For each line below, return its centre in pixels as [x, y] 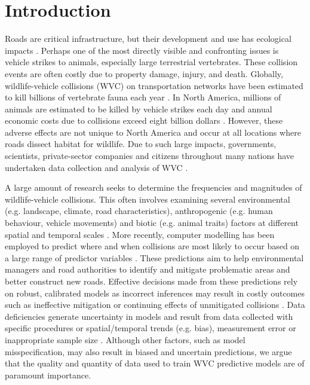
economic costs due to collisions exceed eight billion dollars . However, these [144, 120]
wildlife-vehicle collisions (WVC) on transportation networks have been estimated [154, 85]
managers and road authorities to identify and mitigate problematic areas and [148, 269]
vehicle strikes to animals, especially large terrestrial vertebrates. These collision [151, 62]
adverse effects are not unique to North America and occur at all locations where [153, 132]
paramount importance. [48, 375]
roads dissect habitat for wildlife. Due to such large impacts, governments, [141, 144]
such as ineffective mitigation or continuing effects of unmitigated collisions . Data [155, 305]
